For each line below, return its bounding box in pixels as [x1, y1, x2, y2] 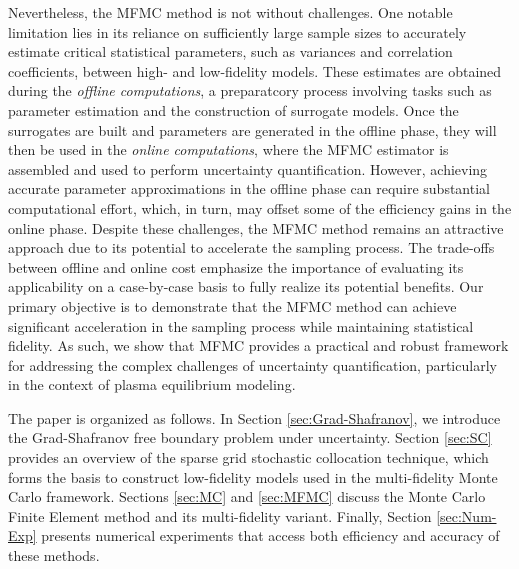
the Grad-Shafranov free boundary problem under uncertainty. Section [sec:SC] [8, 427, 492, 448]
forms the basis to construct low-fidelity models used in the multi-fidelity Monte [8, 466, 498, 487]
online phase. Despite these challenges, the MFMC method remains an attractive [8, 217, 504, 238]
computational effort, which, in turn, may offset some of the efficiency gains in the [8, 197, 512, 218]
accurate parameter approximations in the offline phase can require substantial [8, 178, 490, 199]
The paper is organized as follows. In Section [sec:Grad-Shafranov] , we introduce [8, 407, 501, 428]
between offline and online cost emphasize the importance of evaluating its [8, 256, 464, 277]
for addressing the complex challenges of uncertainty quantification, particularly [8, 354, 497, 375]
